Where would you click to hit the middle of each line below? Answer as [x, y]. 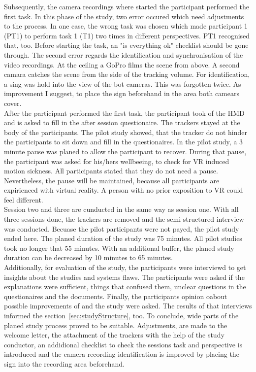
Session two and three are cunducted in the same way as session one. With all [121, 209]
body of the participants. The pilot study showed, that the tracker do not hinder [126, 132]
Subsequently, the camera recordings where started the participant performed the [127, 6]
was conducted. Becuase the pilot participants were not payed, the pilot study [122, 228]
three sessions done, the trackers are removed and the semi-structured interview [124, 219]
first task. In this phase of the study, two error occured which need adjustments [124, 16]
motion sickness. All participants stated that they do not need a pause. [111, 171]
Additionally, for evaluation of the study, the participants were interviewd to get [125, 267]
